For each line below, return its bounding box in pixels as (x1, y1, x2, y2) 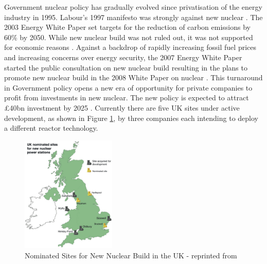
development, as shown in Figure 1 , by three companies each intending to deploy (4, 112, 258, 123)
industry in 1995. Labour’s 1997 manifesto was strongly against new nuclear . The (4, 11, 263, 22)
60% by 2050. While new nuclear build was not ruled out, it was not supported (4, 31, 253, 42)
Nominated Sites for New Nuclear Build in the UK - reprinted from (25, 250, 237, 261)
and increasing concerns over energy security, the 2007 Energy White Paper (4, 51, 242, 62)
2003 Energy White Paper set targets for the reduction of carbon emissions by (4, 22, 251, 32)
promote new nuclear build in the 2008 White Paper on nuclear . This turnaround (4, 72, 263, 83)
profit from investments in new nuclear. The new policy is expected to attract (4, 92, 249, 103)
